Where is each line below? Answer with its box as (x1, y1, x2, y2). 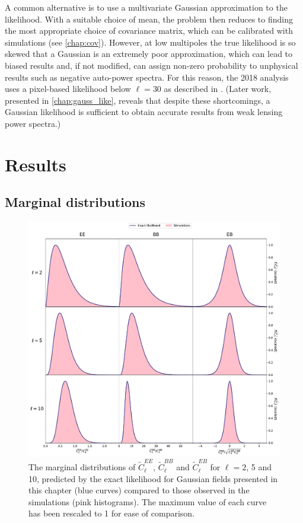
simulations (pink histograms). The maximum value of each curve (28, 495, 267, 508)
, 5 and (246, 461, 272, 473)
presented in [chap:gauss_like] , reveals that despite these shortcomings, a (5, 94, 270, 106)
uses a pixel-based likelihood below (5, 82, 131, 95)
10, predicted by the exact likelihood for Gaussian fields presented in (28, 472, 278, 484)
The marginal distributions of (28, 461, 136, 473)
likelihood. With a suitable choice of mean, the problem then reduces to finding (5, 12, 293, 25)
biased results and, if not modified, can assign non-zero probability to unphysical (5, 59, 298, 71)
